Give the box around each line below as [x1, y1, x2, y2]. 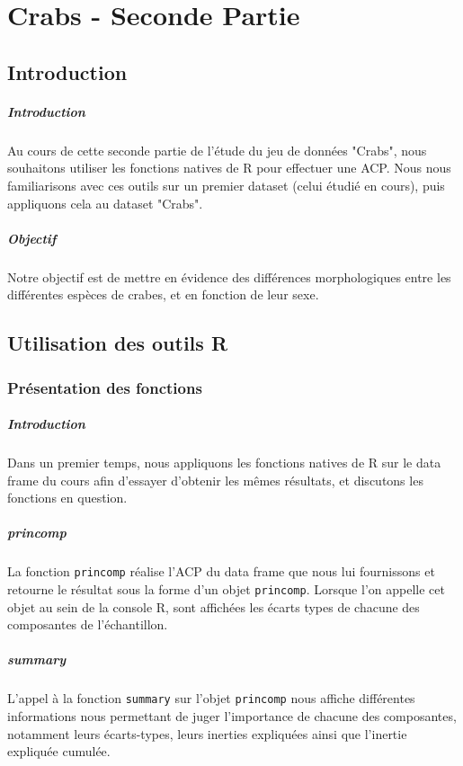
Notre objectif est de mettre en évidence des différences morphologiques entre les [7, 267, 451, 286]
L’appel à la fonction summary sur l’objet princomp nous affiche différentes [7, 689, 415, 708]
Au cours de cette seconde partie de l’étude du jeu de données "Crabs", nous [7, 140, 427, 159]
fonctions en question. [7, 488, 128, 507]
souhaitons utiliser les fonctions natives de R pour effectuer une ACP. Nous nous [7, 158, 451, 177]
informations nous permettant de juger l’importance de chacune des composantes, [7, 707, 457, 726]
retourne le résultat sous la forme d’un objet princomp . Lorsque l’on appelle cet [7, 580, 445, 599]
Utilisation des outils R [7, 329, 228, 357]
